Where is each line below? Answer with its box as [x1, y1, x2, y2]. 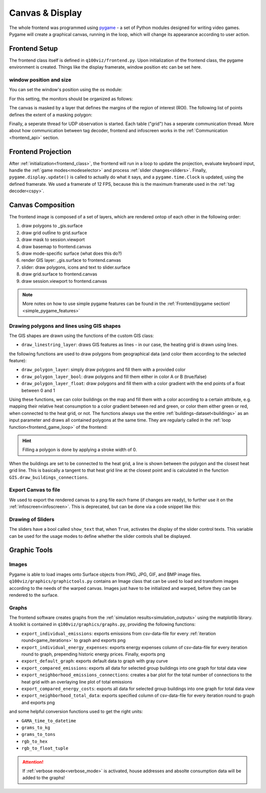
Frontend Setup [9, 44, 58, 53]
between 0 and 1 [21, 387, 55, 393]
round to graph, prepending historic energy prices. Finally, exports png [21, 651, 165, 657]
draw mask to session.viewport [21, 237, 85, 242]
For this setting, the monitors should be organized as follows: [9, 96, 133, 102]
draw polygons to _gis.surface [21, 223, 83, 229]
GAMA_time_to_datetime [21, 718, 76, 724]
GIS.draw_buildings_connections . [9, 474, 89, 480]
